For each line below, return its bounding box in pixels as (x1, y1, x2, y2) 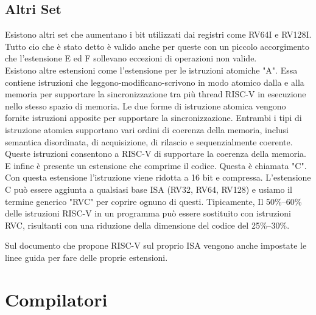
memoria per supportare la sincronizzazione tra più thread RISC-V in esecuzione (5, 88, 306, 100)
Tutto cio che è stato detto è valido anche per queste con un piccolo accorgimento (5, 40, 309, 52)
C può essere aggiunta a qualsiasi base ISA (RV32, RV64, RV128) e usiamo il (5, 182, 292, 195)
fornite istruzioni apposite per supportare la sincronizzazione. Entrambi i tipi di (5, 111, 302, 124)
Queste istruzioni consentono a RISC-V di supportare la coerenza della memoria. (5, 147, 306, 160)
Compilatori (5, 286, 108, 311)
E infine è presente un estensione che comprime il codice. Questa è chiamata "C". (5, 159, 307, 171)
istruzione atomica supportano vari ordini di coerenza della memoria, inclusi (5, 123, 289, 136)
